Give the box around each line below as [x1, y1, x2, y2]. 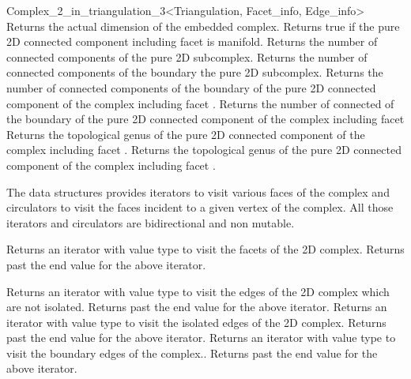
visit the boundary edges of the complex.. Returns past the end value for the [6, 344, 378, 361]
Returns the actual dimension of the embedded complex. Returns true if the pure [6, 17, 400, 34]
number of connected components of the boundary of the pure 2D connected [6, 79, 376, 96]
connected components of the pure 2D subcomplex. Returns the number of [6, 48, 368, 65]
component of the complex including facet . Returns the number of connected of [6, 95, 394, 111]
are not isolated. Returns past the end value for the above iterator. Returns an [6, 298, 387, 315]
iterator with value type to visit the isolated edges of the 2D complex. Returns [6, 313, 386, 330]
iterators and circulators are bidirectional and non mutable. [6, 214, 295, 231]
